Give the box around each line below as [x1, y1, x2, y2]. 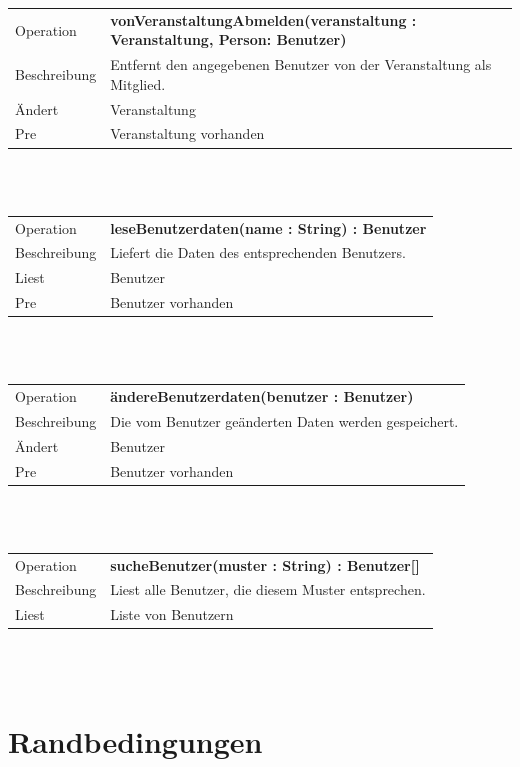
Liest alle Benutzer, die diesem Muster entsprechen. [110, 579, 426, 600]
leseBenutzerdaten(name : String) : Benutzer [110, 217, 427, 238]
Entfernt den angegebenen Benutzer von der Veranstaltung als [110, 54, 492, 75]
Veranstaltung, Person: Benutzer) [110, 29, 347, 50]
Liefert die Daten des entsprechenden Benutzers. [110, 242, 406, 263]
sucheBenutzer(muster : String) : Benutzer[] [110, 554, 420, 575]
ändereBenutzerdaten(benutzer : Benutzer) [110, 386, 414, 407]
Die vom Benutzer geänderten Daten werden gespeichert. [110, 410, 459, 431]
